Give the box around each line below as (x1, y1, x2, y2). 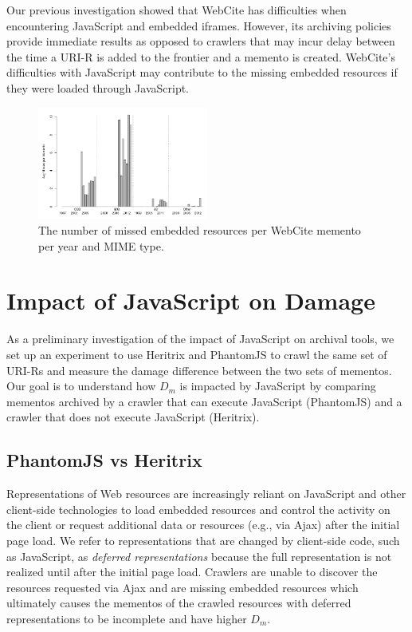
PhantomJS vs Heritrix (6, 448, 202, 472)
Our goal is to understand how (6, 377, 156, 394)
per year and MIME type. (38, 237, 164, 254)
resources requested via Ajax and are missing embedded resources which (6, 579, 359, 595)
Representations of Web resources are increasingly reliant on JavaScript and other (6, 485, 406, 502)
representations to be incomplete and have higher (6, 610, 247, 626)
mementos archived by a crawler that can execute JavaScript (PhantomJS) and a (6, 393, 402, 409)
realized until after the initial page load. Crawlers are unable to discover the (6, 563, 378, 580)
